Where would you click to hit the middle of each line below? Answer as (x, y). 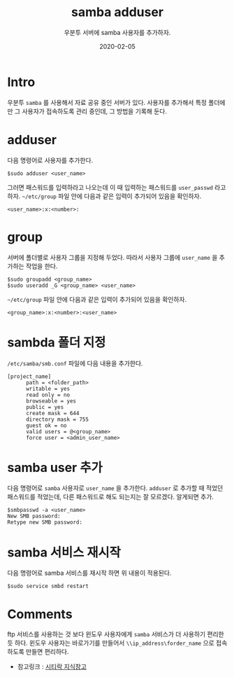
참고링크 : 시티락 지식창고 (52, 666)
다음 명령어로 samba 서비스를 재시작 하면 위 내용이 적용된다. (89, 573)
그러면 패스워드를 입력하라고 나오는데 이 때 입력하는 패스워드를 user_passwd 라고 (117, 187)
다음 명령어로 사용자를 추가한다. (50, 160)
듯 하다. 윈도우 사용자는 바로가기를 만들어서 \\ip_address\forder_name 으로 (111, 643)
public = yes (45, 407)
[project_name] (29, 376)
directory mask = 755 (57, 419)
